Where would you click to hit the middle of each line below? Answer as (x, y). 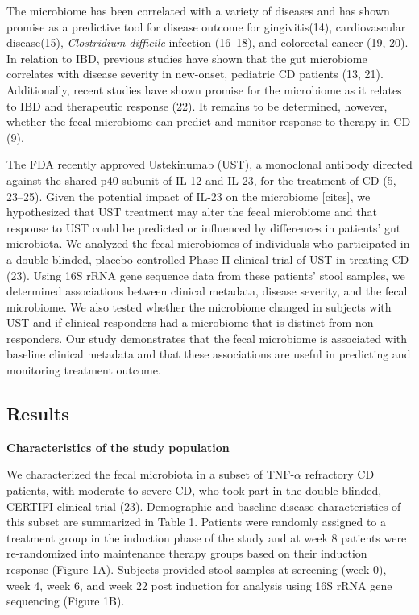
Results (38, 414)
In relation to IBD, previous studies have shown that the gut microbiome (187, 58)
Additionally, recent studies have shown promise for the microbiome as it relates (204, 89)
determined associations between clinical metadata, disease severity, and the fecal (207, 291)
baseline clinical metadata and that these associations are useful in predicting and (209, 354)
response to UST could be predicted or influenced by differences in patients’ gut (204, 227)
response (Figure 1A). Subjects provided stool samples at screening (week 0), (197, 569)
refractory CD (340, 474)
